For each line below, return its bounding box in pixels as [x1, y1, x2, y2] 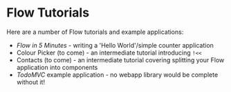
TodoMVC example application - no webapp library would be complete [16, 71, 219, 79]
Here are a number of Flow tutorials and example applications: [6, 28, 184, 36]
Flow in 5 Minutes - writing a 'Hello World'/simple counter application [16, 41, 214, 49]
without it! [16, 77, 46, 86]
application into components [16, 63, 98, 71]
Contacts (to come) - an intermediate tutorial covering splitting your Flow [16, 55, 225, 64]
